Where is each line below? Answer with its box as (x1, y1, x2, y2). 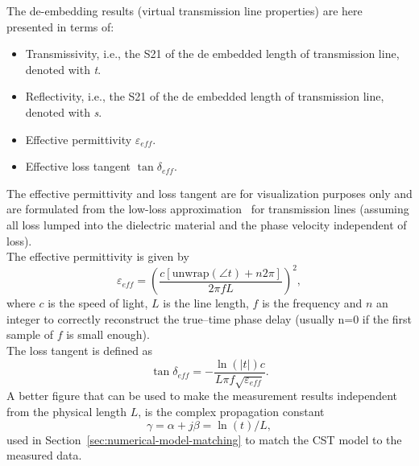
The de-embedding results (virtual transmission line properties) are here (6, 2, 363, 19)
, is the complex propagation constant (138, 403, 325, 420)
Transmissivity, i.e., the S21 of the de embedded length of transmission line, (25, 45, 400, 62)
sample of (6, 326, 54, 343)
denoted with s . (25, 103, 102, 120)
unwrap (172, 267, 209, 279)
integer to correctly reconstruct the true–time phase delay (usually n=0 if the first (6, 310, 413, 327)
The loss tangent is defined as (6, 342, 153, 358)
